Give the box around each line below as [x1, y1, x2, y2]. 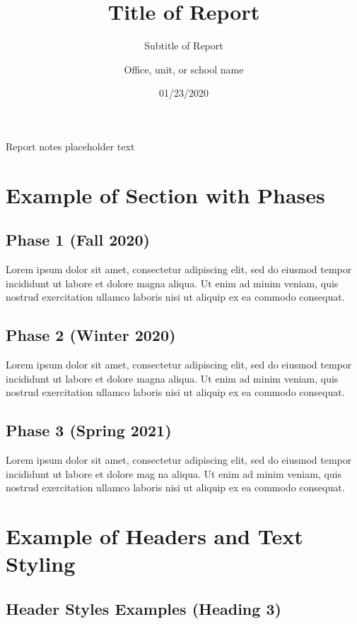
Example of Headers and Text [6, 522, 303, 551]
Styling [6, 549, 76, 578]
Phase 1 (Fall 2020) [6, 229, 150, 251]
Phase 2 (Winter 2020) [6, 324, 176, 346]
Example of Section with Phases [6, 180, 325, 209]
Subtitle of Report [144, 38, 223, 53]
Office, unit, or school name [124, 61, 244, 76]
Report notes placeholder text [6, 138, 135, 153]
